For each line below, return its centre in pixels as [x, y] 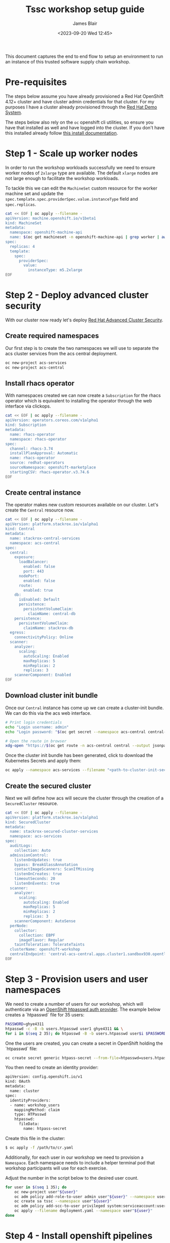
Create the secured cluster [48, 786]
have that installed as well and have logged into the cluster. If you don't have [85, 127]
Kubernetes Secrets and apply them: [44, 761]
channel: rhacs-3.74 [31, 449]
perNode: [19, 926]
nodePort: [29, 576]
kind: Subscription [26, 425]
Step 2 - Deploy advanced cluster [77, 295]
